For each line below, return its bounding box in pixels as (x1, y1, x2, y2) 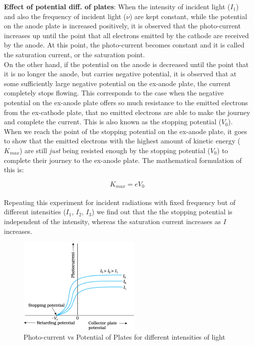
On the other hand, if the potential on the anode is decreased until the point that (4, 59, 249, 69)
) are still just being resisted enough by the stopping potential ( (20, 145, 210, 155)
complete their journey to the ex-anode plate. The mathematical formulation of (4, 155, 242, 165)
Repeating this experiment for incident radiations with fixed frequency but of (4, 197, 236, 207)
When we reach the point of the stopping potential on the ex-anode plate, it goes (4, 126, 247, 136)
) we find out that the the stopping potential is (92, 207, 232, 217)
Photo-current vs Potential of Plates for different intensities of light (23, 332, 226, 342)
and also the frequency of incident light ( (4, 11, 126, 21)
